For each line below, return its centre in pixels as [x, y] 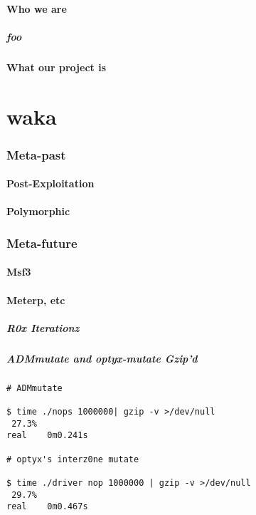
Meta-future [42, 243]
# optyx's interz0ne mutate [73, 459]
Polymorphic [38, 211]
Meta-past [36, 154]
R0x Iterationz [43, 327]
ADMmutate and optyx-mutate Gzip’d [102, 358]
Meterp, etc [36, 300]
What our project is [56, 67]
